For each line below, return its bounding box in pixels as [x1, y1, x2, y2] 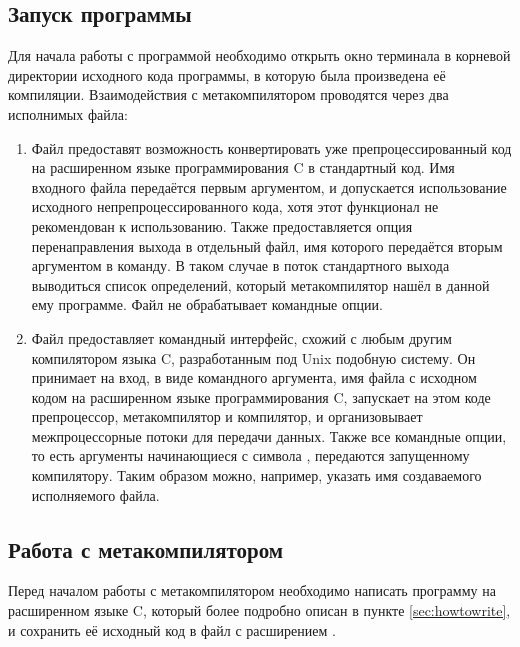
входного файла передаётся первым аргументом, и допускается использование [31, 176, 507, 197]
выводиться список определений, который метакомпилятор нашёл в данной [31, 274, 490, 295]
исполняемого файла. [31, 484, 160, 505]
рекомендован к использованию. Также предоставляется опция [31, 215, 413, 236]
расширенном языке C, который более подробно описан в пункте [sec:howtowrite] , [8, 600, 511, 621]
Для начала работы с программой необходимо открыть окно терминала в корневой [8, 45, 511, 66]
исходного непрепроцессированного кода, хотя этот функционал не [31, 196, 439, 217]
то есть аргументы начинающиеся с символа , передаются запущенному [31, 445, 470, 466]
